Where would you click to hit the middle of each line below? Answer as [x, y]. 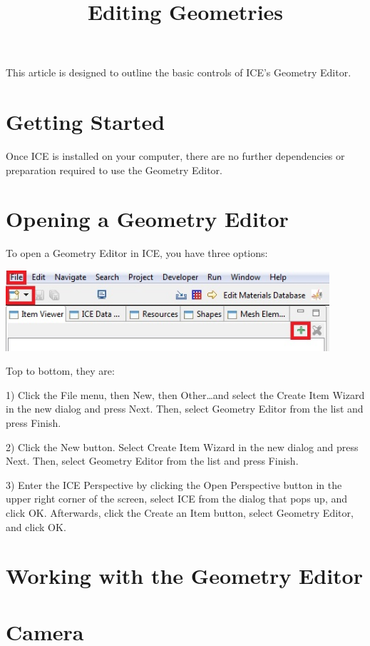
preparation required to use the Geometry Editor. [114, 170]
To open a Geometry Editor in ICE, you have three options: [137, 253]
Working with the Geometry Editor [184, 576]
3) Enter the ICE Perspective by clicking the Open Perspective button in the [174, 484]
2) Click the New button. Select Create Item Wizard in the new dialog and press [182, 446]
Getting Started [86, 122]
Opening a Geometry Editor [147, 219]
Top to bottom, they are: [60, 371]
